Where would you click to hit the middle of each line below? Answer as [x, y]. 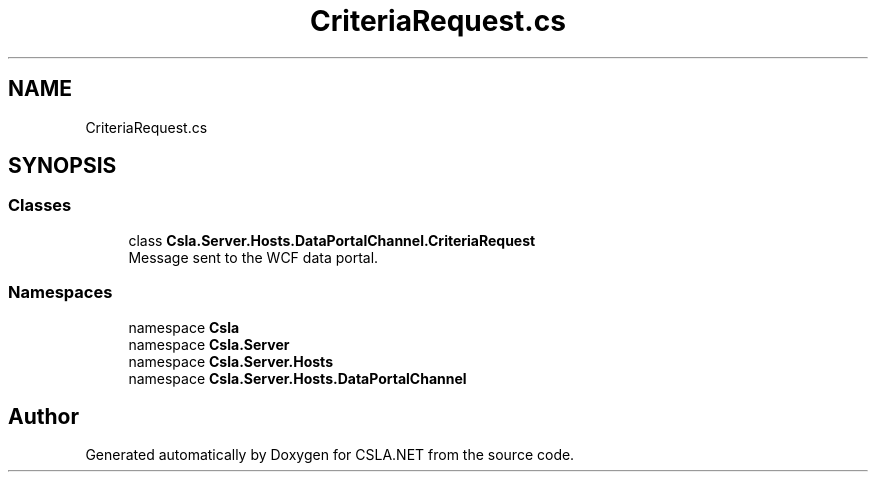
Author [43, 416]
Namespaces [60, 292]
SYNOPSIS [62, 166]
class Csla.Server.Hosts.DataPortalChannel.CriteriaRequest [332, 240]
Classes [40, 205]
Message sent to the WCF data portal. [253, 257]
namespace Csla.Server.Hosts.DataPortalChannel [297, 378]
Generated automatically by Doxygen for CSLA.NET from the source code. [330, 455]
